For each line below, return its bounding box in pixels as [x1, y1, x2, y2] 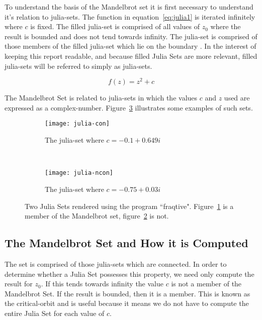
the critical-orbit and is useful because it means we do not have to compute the [5, 298, 249, 308]
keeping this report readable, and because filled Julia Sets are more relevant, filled [5, 50, 257, 61]
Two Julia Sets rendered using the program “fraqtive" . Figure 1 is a [25, 200, 234, 211]
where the [210, 21, 241, 32]
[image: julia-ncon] [45, 169, 114, 177]
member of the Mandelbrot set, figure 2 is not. [25, 210, 169, 221]
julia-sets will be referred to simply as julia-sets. [5, 60, 152, 71]
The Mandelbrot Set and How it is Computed [5, 235, 248, 251]
